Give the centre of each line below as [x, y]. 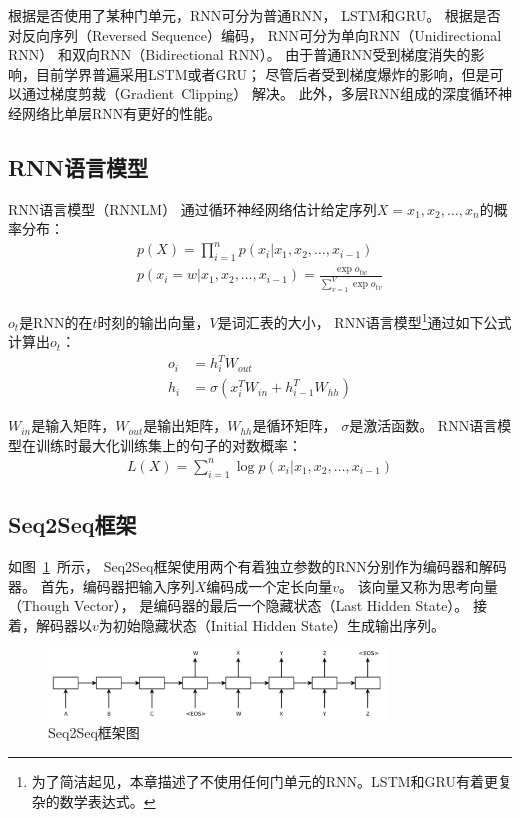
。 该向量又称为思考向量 [418, 585]
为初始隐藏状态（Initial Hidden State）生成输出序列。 [271, 624]
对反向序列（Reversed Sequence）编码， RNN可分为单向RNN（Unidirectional [255, 34]
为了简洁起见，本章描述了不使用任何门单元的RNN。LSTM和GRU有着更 [264, 781]
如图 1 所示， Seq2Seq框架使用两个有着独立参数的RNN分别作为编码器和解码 [257, 565]
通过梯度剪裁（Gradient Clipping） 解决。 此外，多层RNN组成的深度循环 [259, 93]
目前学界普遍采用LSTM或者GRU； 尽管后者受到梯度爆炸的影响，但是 [262, 73]
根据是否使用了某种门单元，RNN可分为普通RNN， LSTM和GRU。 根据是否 [254, 15]
